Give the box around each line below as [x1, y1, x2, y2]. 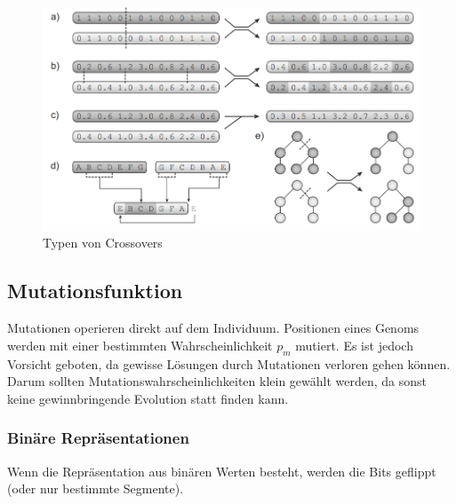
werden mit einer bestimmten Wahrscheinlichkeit [7, 335, 273, 354]
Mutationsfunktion [7, 277, 183, 304]
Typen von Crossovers [43, 233, 163, 252]
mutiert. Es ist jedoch [295, 335, 413, 354]
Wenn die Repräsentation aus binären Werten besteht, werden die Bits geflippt [7, 461, 436, 480]
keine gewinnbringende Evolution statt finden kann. [7, 389, 289, 407]
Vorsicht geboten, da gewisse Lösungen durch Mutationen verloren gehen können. [7, 354, 451, 373]
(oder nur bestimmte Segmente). [7, 479, 184, 498]
